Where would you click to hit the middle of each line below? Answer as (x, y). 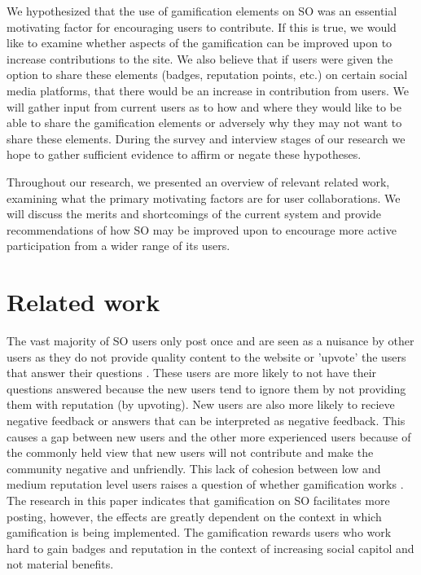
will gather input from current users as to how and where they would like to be (204, 106)
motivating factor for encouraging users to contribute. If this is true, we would (202, 26)
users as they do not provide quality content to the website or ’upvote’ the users (206, 356)
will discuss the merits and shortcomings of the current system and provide (194, 214)
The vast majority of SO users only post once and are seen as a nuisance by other (210, 341)
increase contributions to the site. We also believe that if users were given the (200, 58)
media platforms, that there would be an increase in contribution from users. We (208, 90)
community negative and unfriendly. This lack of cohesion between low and (194, 468)
